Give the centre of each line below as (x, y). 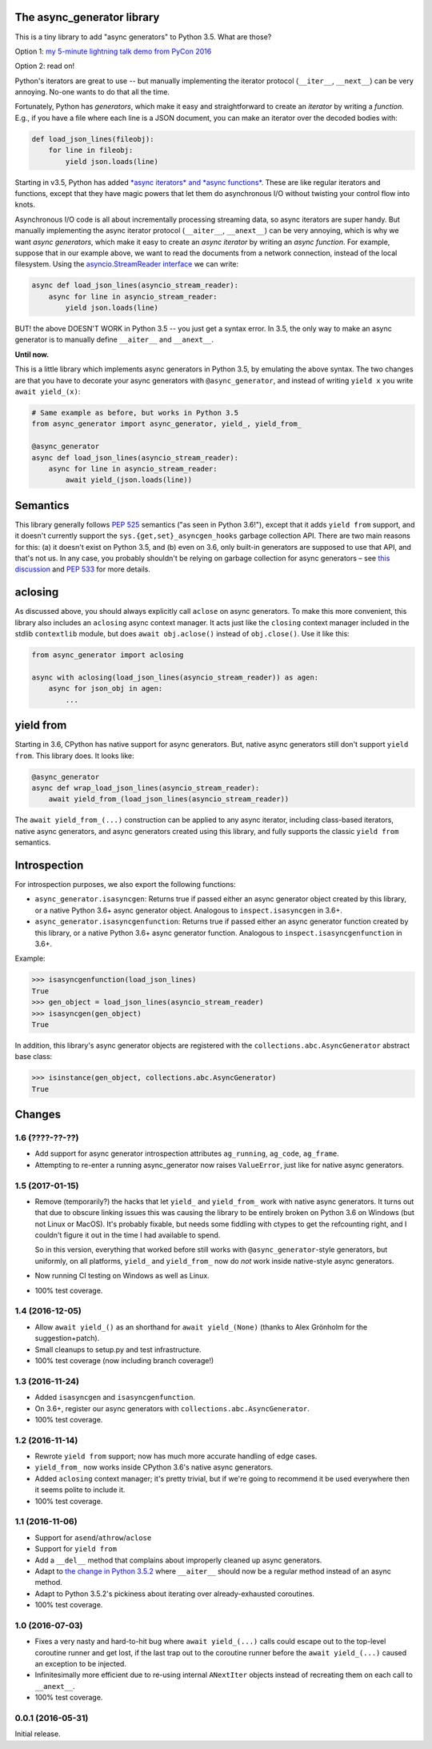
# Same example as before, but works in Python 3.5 (135, 413)
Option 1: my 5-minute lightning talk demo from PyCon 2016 (113, 51)
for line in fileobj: (91, 150)
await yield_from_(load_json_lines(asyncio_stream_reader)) (169, 799)
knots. (25, 205)
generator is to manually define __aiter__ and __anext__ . (114, 339)
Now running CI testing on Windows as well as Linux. (122, 1276)
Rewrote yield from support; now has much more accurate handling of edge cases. (176, 1456)
